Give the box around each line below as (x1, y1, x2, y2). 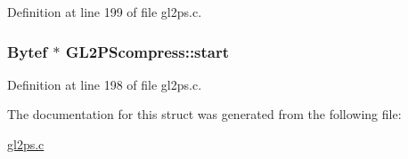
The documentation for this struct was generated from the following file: (7, 105, 402, 123)
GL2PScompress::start (65, 40, 230, 62)
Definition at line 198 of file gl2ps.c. (7, 75, 202, 93)
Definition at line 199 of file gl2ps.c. (7, 3, 202, 20)
